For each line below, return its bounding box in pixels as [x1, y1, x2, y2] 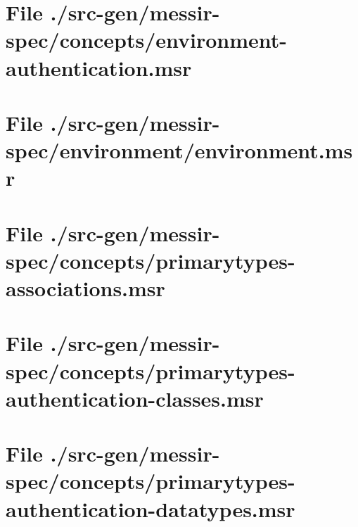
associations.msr [6, 274, 165, 303]
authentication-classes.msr [6, 383, 264, 412]
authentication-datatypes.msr [6, 494, 295, 523]
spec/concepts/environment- [6, 25, 288, 54]
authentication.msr [6, 53, 192, 82]
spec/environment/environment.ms [6, 136, 353, 165]
